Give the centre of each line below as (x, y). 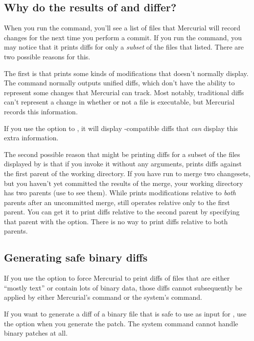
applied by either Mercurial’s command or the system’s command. (103, 297)
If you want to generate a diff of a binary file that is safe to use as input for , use (125, 314)
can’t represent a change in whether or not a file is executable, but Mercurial (119, 102)
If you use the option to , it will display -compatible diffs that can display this (121, 128)
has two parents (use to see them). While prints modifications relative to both (120, 193)
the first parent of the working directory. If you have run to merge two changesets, (127, 173)
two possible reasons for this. (47, 56)
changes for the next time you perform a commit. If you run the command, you (123, 37)
